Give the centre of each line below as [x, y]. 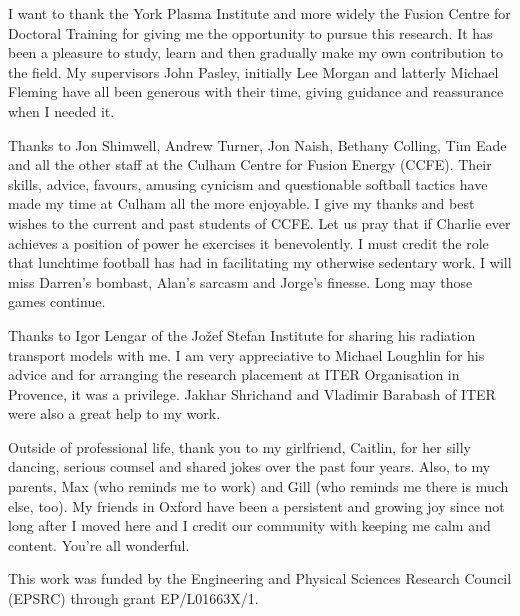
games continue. [57, 301]
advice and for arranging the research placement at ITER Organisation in [234, 374]
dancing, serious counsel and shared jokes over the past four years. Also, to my [249, 466]
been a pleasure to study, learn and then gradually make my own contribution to [256, 52]
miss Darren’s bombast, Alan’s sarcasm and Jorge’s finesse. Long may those [240, 281]
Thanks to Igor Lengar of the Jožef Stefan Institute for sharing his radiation [242, 334]
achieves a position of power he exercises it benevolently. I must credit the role [248, 242]
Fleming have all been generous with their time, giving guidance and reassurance [256, 91]
